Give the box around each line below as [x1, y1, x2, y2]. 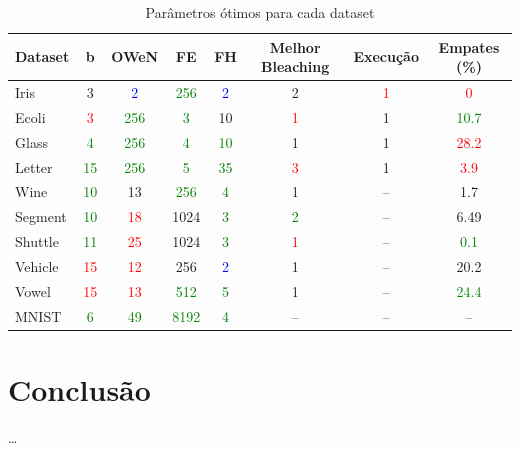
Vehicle [15, 255, 59, 276]
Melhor [269, 36, 321, 57]
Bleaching [261, 56, 330, 77]
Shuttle [15, 231, 59, 252]
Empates [438, 36, 500, 57]
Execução [353, 46, 419, 67]
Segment [15, 206, 67, 227]
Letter [15, 156, 53, 177]
